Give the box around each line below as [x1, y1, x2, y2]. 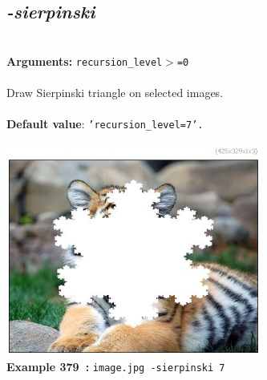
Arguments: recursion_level [6, 52, 163, 69]
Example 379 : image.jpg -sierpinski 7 [6, 358, 225, 375]
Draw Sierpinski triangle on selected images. [6, 84, 224, 101]
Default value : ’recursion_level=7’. [6, 115, 204, 132]
